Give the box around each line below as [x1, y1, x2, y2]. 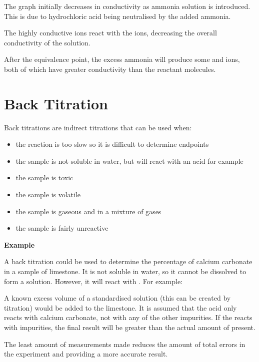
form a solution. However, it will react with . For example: [4, 276, 183, 286]
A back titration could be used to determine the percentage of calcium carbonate [4, 256, 252, 267]
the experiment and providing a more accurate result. [4, 349, 168, 359]
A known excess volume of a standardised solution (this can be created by [4, 293, 231, 303]
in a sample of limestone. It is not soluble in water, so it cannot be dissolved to [4, 266, 246, 277]
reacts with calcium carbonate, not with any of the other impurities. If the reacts [4, 312, 252, 323]
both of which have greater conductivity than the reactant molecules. [4, 63, 216, 74]
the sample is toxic [15, 172, 73, 183]
